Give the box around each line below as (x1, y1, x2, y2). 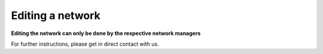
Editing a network (11, 9, 101, 22)
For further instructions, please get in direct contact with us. (11, 40, 159, 47)
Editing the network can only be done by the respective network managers (11, 30, 201, 37)
